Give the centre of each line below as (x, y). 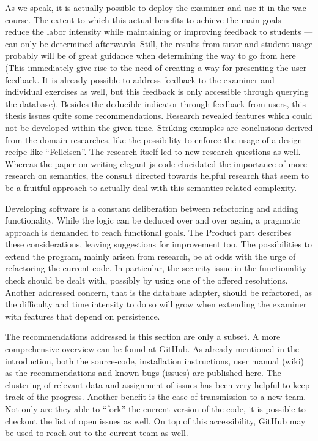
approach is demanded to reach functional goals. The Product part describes (148, 232)
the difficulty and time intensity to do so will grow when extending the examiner (156, 304)
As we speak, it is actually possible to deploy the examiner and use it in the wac (156, 7)
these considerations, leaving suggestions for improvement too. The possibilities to (159, 244)
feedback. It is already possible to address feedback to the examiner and (140, 79)
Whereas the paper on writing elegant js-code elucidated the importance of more (156, 163)
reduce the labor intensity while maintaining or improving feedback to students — (159, 32)
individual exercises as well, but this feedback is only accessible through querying (157, 92)
